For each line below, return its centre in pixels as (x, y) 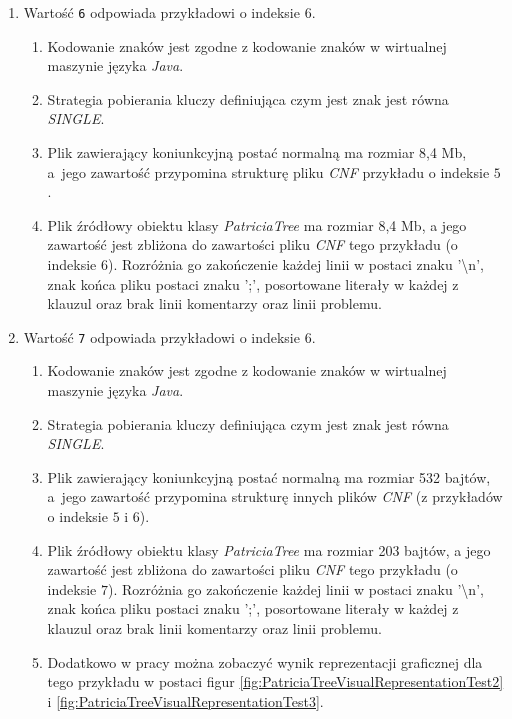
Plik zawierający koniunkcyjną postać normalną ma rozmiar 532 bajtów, (269, 476)
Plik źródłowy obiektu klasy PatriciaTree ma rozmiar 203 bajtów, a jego (269, 549)
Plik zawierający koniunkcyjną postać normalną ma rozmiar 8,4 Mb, (257, 152)
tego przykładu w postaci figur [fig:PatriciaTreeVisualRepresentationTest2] (275, 681)
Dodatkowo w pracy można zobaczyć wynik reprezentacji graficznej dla (265, 661)
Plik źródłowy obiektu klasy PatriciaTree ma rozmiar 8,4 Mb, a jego (257, 224)
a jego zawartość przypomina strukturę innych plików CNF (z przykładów (275, 496)
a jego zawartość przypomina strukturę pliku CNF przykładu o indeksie (268, 171)
